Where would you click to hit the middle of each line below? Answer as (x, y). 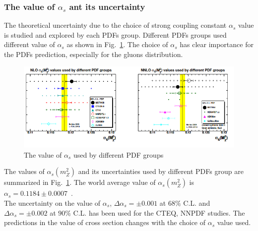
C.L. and (197, 203)
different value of (30, 44)
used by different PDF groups (118, 154)
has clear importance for (217, 44)
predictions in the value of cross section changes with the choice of (105, 222)
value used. (234, 222)
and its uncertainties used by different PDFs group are (161, 171)
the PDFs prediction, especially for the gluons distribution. (94, 54)
